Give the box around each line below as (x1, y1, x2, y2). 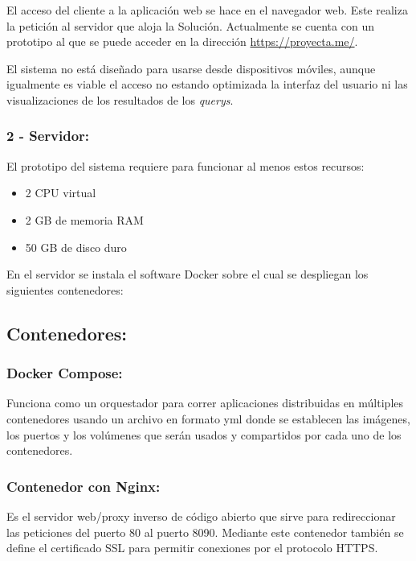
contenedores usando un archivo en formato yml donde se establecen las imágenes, (6, 410, 410, 427)
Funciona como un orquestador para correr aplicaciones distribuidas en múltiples (6, 394, 404, 411)
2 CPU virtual (25, 184, 96, 201)
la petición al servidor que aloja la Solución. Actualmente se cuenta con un (6, 17, 374, 34)
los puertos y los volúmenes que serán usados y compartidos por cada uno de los (6, 426, 402, 443)
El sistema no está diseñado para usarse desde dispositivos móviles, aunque (6, 60, 376, 76)
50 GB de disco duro (25, 238, 127, 255)
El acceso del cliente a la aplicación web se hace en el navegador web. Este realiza (6, 2, 408, 18)
